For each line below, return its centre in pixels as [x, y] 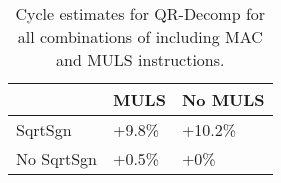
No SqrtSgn [56, 158]
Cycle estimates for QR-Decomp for [140, 13]
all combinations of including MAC [140, 36]
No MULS [223, 99]
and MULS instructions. [140, 59]
